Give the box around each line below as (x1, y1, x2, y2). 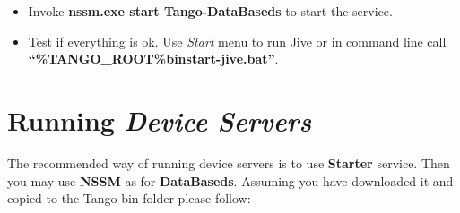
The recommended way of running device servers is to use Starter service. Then (7, 153, 450, 172)
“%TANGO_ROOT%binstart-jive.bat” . (28, 49, 279, 68)
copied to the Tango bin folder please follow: (7, 189, 251, 208)
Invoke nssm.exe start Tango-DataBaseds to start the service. (28, 2, 393, 20)
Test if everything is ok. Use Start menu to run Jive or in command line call (28, 31, 447, 50)
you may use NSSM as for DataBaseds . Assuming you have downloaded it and (7, 171, 454, 190)
